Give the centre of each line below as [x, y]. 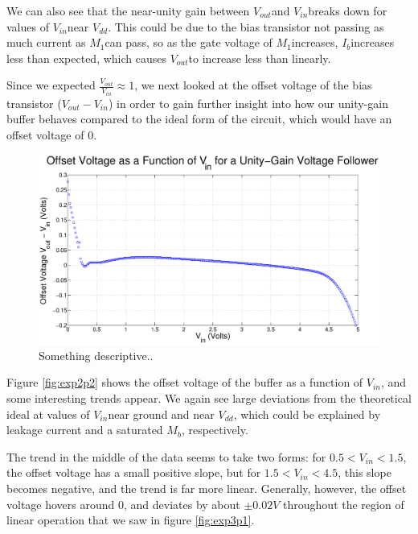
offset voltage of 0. [52, 135]
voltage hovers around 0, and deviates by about [123, 504]
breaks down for [348, 10]
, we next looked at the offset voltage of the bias [253, 85]
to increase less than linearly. [260, 58]
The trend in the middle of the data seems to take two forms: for [166, 456]
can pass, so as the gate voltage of [189, 42]
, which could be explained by [307, 414]
